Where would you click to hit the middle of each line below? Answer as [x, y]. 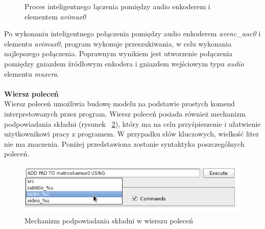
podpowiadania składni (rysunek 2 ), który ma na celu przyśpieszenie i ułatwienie [132, 123]
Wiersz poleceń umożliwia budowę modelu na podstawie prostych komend [119, 104]
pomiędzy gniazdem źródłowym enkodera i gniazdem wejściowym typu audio [124, 63]
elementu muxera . [32, 73]
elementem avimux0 [55, 16]
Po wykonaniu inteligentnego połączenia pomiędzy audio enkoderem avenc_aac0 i [132, 33]
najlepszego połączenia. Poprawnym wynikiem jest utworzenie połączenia [118, 53]
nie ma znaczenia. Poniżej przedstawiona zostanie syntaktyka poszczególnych [124, 143]
